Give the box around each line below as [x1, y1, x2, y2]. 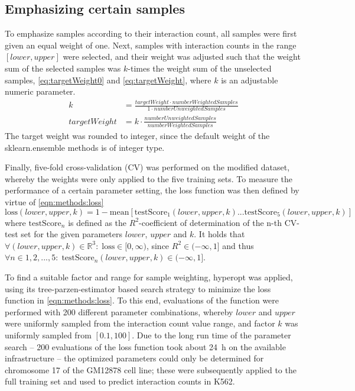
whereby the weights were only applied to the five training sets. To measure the [5, 172, 292, 185]
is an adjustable [221, 73, 278, 86]
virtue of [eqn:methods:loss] [5, 196, 104, 208]
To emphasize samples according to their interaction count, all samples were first [5, 27, 297, 40]
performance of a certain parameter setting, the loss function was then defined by [5, 184, 299, 196]
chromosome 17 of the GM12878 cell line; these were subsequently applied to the [5, 363, 297, 376]
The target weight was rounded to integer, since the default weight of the [5, 130, 270, 142]
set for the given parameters [21, 228, 123, 240]
